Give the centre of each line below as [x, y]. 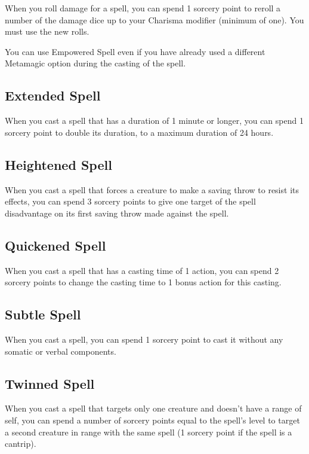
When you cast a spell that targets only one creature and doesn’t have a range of [153, 408]
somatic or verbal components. [61, 351]
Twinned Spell [50, 383]
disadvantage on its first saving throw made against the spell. [117, 213]
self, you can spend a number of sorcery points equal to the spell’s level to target [152, 420]
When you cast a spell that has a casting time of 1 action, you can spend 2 [142, 270]
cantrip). [21, 444]
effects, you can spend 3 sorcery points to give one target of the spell [130, 201]
